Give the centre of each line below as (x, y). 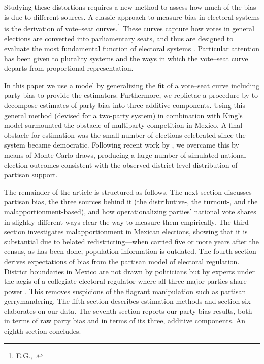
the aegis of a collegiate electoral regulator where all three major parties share (125, 281)
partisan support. (31, 175)
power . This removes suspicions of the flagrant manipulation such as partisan (125, 291)
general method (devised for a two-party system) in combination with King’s (123, 115)
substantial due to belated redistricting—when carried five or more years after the (131, 241)
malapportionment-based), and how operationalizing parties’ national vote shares (130, 211)
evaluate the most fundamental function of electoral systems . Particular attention (132, 48)
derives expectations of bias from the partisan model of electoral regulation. (122, 261)
